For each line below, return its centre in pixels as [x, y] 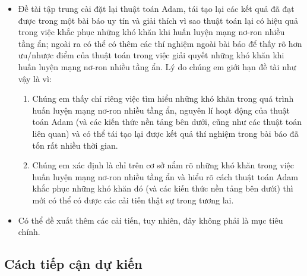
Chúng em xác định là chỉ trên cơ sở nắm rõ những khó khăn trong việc [163, 165]
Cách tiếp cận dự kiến [73, 264]
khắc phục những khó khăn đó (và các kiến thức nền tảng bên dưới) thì [163, 188]
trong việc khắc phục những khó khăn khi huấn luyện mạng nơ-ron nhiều [151, 32]
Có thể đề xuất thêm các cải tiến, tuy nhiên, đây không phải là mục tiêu [151, 220]
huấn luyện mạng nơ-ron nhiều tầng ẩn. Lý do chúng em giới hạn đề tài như [157, 66]
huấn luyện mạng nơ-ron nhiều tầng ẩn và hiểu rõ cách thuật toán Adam [165, 176]
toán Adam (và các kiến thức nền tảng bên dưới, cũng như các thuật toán [167, 122]
